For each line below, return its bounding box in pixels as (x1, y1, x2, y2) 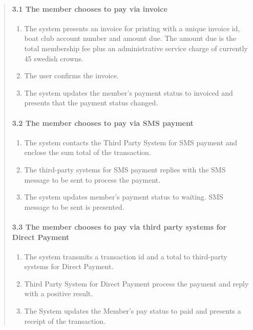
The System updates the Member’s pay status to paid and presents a (24, 305, 241, 316)
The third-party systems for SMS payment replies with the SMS (24, 164, 226, 174)
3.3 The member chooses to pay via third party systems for (12, 221, 227, 232)
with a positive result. (24, 288, 93, 299)
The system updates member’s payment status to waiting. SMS (24, 191, 223, 202)
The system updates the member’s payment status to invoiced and (24, 87, 233, 98)
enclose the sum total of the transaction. (24, 147, 151, 158)
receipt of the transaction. (24, 315, 106, 326)
